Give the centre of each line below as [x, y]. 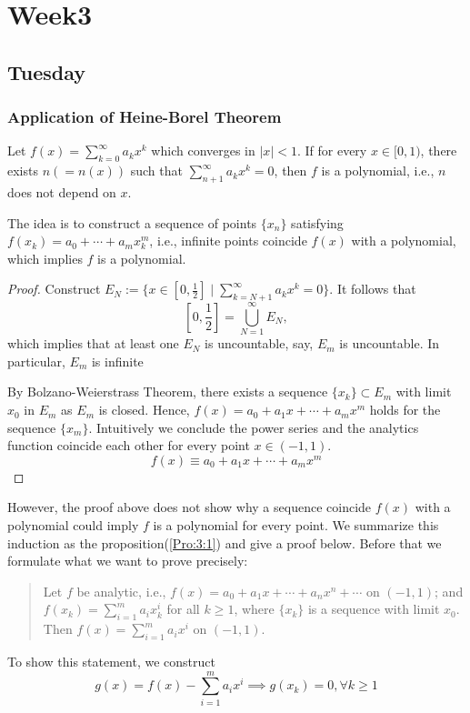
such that [156, 171]
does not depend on [62, 191]
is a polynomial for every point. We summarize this [296, 525]
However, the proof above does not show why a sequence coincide [190, 507]
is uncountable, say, [259, 343]
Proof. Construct [54, 289]
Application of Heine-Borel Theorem [145, 117]
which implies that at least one [93, 343]
